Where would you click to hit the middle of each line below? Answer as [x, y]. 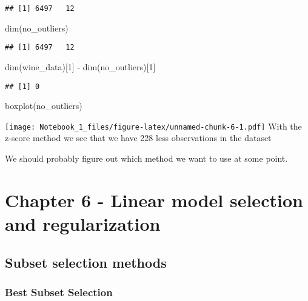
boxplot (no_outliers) [44, 106]
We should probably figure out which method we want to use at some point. [146, 158]
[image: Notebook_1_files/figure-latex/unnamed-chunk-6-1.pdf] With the [153, 126]
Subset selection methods [86, 262]
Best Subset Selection [59, 292]
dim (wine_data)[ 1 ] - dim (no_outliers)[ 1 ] [80, 66]
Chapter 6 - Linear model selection [154, 200]
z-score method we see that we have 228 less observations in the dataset [138, 138]
